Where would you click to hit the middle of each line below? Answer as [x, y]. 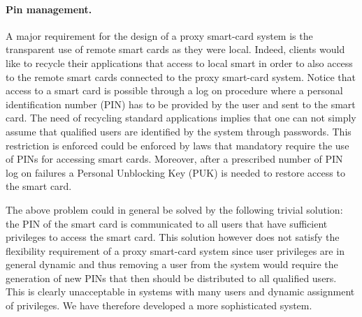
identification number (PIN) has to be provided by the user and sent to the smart [181, 104]
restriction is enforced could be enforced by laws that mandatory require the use [178, 145]
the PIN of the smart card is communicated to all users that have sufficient [167, 223]
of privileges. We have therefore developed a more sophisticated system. [159, 305]
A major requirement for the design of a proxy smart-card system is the [159, 35]
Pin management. [49, 9]
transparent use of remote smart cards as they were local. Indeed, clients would [175, 49]
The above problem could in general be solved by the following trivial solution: [174, 209]
